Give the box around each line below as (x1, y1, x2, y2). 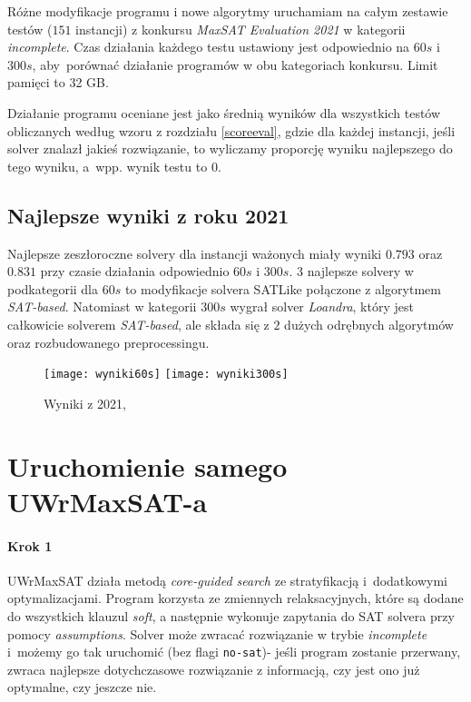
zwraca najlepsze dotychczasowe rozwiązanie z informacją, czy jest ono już (7, 659, 420, 678)
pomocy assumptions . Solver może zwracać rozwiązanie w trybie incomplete (7, 624, 427, 643)
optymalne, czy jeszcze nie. (7, 677, 157, 697)
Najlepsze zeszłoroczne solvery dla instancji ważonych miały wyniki (7, 243, 382, 262)
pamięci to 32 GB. (7, 73, 109, 92)
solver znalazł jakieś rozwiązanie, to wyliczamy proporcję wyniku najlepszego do (7, 139, 453, 158)
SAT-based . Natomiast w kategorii (7, 297, 197, 316)
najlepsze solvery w (307, 262, 414, 281)
